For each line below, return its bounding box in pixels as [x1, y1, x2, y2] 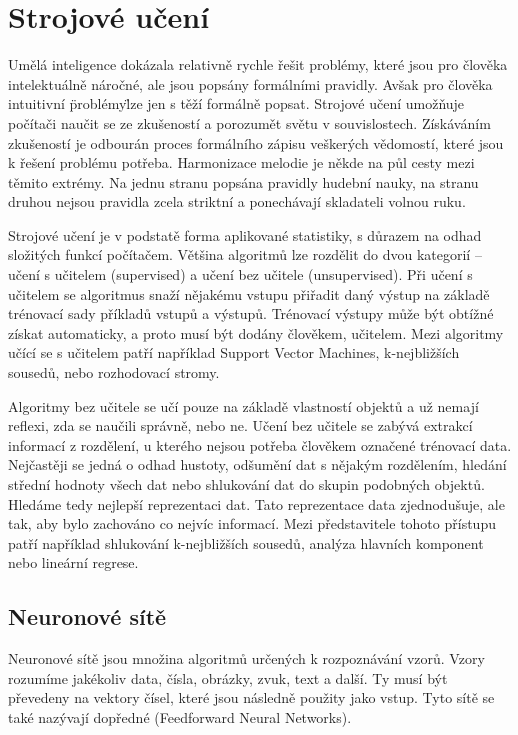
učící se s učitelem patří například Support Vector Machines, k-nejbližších [8, 342, 460, 363]
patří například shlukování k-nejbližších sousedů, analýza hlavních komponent [8, 532, 484, 553]
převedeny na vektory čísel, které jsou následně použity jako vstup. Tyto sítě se [8, 687, 495, 708]
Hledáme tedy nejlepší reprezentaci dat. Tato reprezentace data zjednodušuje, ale [8, 493, 505, 514]
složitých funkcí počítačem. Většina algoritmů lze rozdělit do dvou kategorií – [8, 244, 482, 265]
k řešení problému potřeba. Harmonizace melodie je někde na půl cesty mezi [8, 152, 475, 173]
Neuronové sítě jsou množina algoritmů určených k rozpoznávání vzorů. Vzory [8, 648, 485, 669]
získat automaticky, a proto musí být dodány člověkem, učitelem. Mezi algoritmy [8, 322, 504, 343]
